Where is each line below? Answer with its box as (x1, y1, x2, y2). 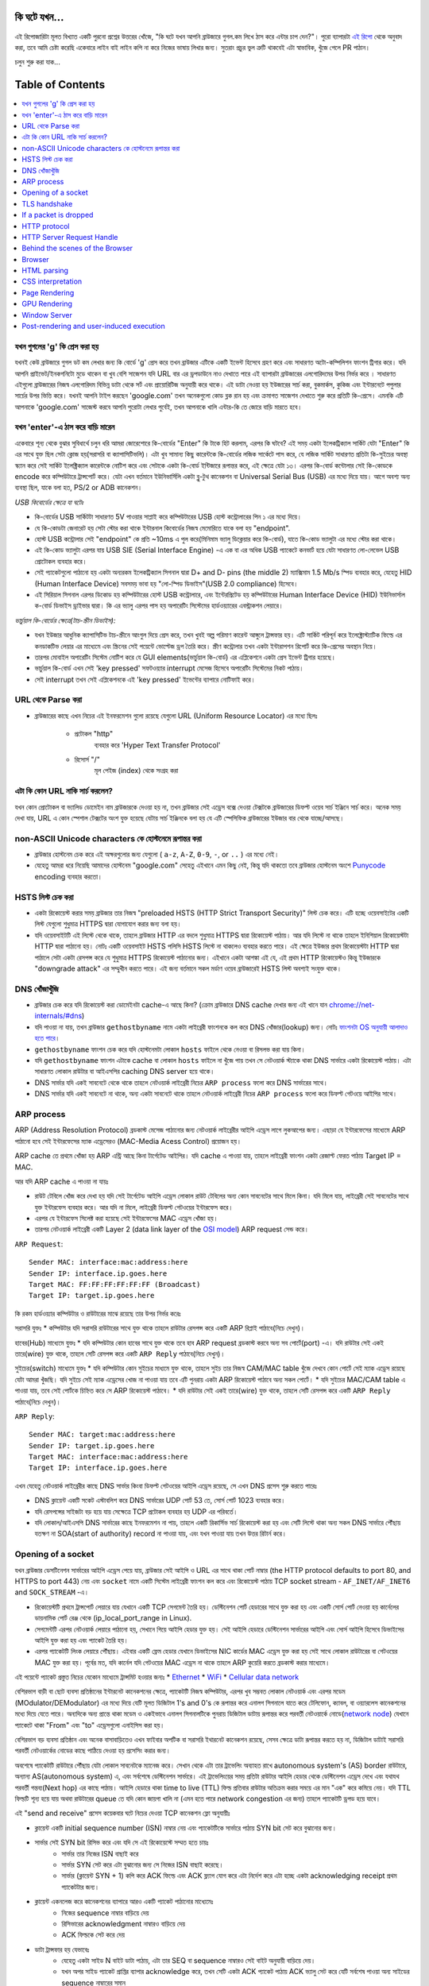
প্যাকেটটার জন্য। (61, 1882, 99, 1891)
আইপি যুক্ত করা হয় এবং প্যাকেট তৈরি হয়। (34, 1635, 129, 1644)
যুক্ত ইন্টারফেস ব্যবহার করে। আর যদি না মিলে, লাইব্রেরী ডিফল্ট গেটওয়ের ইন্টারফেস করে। (34, 1202, 234, 1211)
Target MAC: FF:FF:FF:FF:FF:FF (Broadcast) (29, 1280, 201, 1289)
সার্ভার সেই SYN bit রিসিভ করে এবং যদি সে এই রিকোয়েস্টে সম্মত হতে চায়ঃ (34, 1837, 209, 1847)
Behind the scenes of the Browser (21, 243, 133, 253)
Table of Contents (14, 78, 106, 91)
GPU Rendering (21, 299, 73, 309)
